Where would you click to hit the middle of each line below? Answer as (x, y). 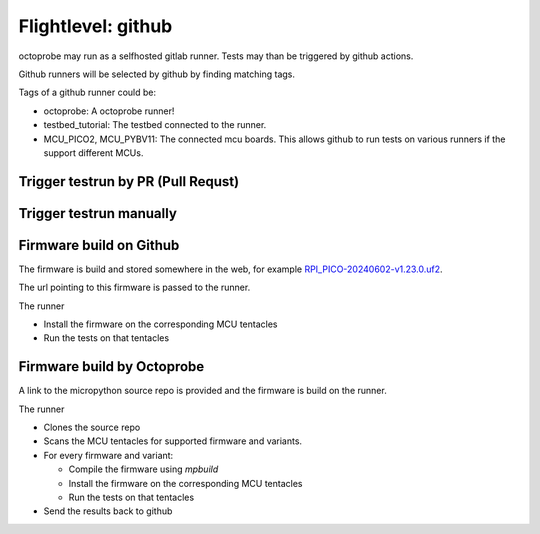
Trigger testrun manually (97, 213)
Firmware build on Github (99, 245)
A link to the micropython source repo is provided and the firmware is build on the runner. (202, 391)
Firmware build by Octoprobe (111, 366)
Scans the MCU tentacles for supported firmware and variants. (173, 441)
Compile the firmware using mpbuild (143, 469)
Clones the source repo (92, 427)
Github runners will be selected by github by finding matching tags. (156, 74)
